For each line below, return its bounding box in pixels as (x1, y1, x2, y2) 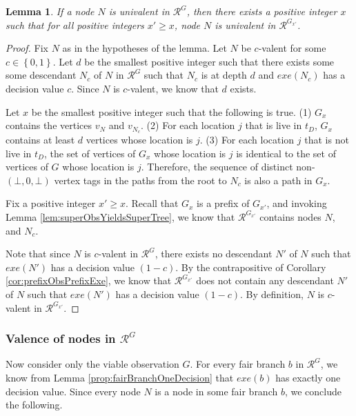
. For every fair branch (190, 357, 286, 371)
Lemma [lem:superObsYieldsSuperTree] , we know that (6, 209, 235, 224)
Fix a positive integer (6, 196, 96, 210)
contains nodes (259, 209, 322, 224)
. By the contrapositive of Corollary (175, 259, 326, 274)
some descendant (6, 68, 77, 82)
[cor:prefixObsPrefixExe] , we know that (6, 273, 172, 288)
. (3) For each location (199, 132, 295, 147)
